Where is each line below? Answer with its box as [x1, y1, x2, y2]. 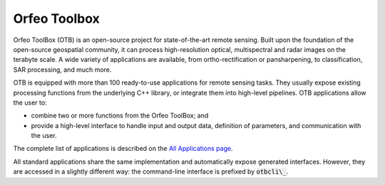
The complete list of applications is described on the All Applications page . [13, 144, 233, 153]
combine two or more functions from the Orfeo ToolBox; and [31, 111, 209, 120]
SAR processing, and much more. [13, 65, 112, 74]
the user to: [13, 98, 47, 107]
